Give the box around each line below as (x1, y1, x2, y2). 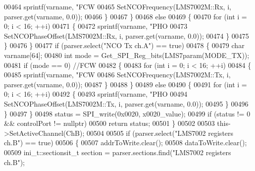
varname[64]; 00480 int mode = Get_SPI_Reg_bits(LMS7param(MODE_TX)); (4, 50, 250, 60)
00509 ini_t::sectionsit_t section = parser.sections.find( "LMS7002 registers (4, 147, 231, 157)
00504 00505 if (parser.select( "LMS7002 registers (87, 127, 234, 138)
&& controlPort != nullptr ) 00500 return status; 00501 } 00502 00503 (4, 118, 215, 128)
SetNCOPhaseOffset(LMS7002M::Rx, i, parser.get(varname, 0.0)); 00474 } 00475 (4, 30, 249, 41)
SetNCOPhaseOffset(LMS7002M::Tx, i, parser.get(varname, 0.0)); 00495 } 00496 (4, 98, 249, 109)
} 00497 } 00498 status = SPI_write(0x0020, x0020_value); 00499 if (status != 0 (4, 108, 251, 118)
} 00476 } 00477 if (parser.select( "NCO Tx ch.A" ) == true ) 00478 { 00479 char (4, 40, 245, 51)
